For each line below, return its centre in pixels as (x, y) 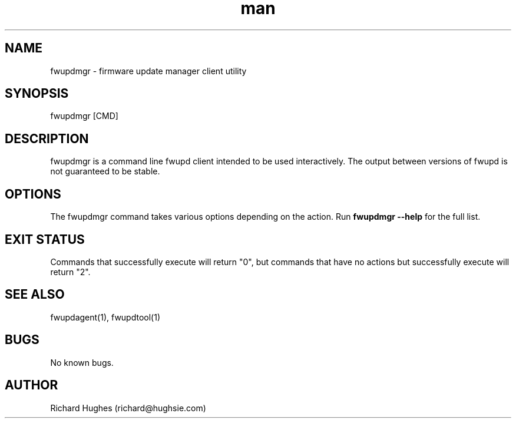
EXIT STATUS (45, 239)
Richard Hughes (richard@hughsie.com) (128, 408)
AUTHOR (32, 385)
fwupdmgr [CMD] (84, 116)
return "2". (70, 272)
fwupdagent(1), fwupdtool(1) (105, 317)
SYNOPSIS (37, 94)
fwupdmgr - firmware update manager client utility (148, 71)
